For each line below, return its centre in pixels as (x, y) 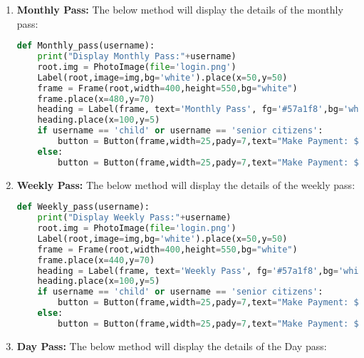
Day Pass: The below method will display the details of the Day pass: (172, 346)
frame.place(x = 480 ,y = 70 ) (96, 99)
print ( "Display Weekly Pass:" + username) (134, 218)
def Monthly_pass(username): (86, 46)
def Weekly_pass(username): (83, 207)
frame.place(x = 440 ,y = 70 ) (96, 260)
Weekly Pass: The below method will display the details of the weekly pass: (186, 184)
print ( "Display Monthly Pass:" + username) (137, 57)
